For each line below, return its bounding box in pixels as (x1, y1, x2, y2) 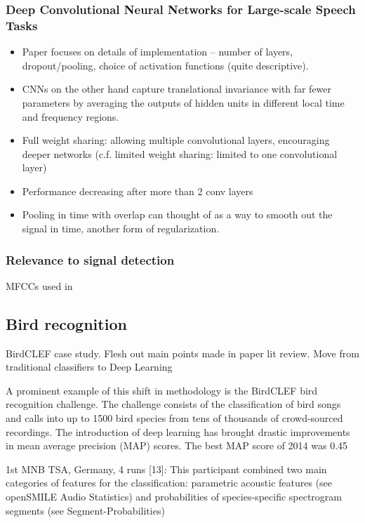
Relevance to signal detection (6, 251, 175, 268)
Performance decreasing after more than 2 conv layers (22, 183, 253, 198)
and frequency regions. (22, 109, 119, 124)
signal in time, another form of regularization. (22, 221, 220, 236)
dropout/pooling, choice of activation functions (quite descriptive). (22, 58, 309, 72)
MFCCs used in (6, 278, 73, 293)
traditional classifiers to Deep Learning (6, 359, 173, 374)
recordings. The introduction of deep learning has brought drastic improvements (6, 424, 350, 439)
